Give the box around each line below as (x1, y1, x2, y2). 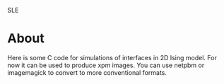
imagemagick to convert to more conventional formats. (7, 68, 167, 76)
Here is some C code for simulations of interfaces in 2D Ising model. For (7, 53, 217, 62)
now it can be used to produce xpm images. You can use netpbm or (7, 61, 205, 69)
